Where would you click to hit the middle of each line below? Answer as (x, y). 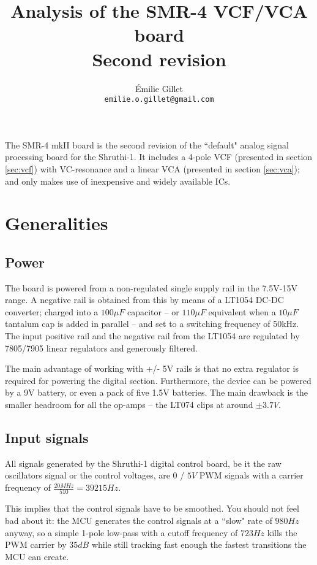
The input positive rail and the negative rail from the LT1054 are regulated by (152, 336)
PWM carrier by (36, 544)
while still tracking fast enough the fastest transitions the (199, 544)
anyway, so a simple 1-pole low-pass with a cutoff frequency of (121, 532)
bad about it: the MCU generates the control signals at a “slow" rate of (139, 520)
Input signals (47, 438)
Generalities (57, 223)
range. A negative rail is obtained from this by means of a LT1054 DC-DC (144, 300)
